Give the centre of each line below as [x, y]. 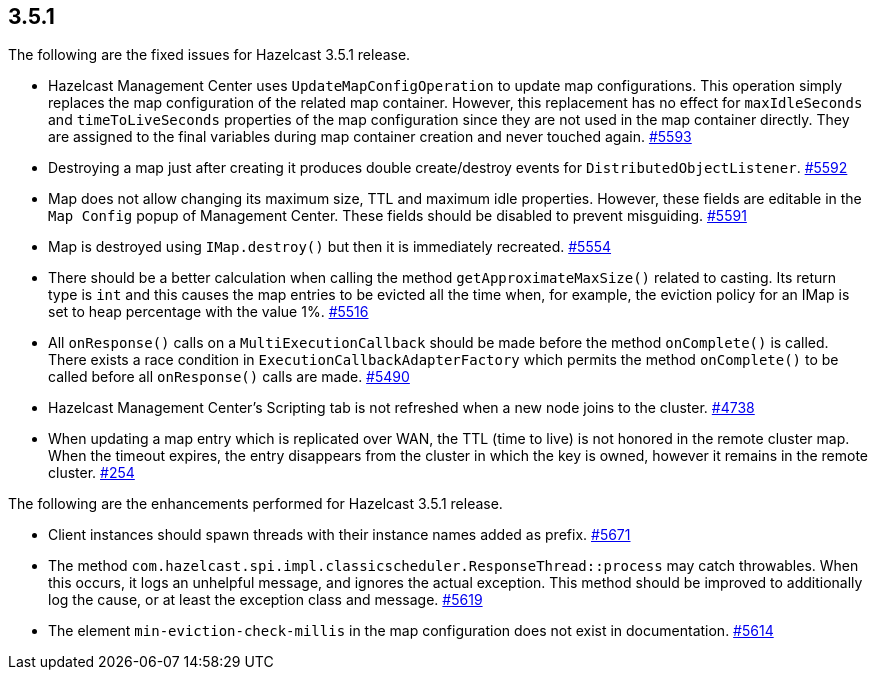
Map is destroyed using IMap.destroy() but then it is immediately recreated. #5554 [330, 247]
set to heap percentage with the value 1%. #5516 [208, 312]
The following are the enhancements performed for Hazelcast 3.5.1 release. [255, 504]
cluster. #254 [91, 473]
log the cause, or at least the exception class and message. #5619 [265, 600]
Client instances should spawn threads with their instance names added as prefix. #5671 [339, 535]
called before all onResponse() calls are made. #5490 [229, 377]
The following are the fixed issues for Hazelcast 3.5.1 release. [209, 55]
